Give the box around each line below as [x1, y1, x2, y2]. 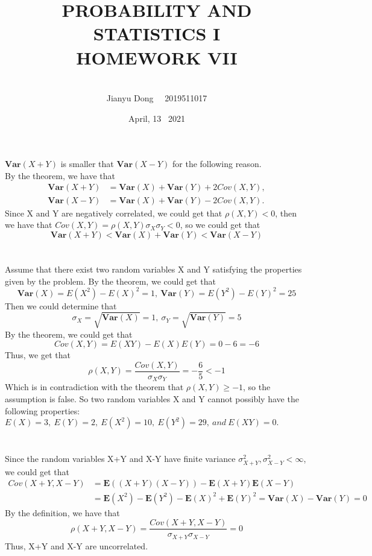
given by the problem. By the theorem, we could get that [5, 274, 216, 287]
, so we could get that [180, 218, 260, 231]
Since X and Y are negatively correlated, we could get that [5, 206, 222, 219]
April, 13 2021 [128, 112, 185, 124]
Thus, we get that [5, 349, 71, 361]
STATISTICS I [93, 21, 221, 46]
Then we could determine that [5, 299, 117, 312]
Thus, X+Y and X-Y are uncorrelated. [5, 539, 148, 552]
